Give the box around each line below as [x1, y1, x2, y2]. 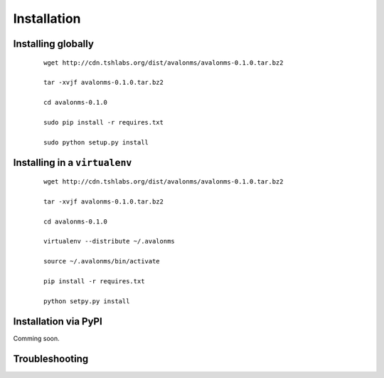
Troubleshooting [13, 352, 89, 364]
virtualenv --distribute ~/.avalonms [43, 237, 176, 246]
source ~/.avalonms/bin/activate [43, 257, 160, 266]
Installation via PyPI [13, 315, 102, 327]
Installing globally [13, 38, 94, 50]
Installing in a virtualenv [13, 157, 132, 169]
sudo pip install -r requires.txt [43, 118, 164, 126]
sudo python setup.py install [43, 138, 149, 146]
